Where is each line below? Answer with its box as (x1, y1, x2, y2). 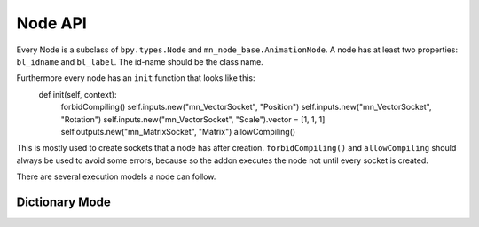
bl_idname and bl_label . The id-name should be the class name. (16, 56, 263, 67)
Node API (16, 13, 88, 33)
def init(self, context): (38, 89, 117, 99)
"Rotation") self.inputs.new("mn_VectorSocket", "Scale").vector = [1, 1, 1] (60, 113, 326, 124)
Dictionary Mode (16, 194, 111, 209)
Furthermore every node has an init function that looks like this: (16, 73, 255, 83)
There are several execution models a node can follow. (16, 171, 216, 182)
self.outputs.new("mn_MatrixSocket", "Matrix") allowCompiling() (60, 126, 296, 137)
